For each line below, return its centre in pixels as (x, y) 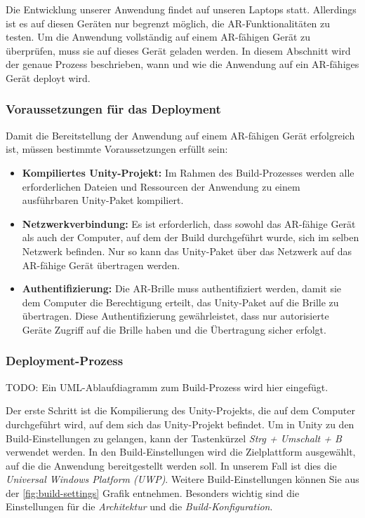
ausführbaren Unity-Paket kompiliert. (103, 200)
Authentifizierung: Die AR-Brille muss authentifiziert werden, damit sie (182, 288)
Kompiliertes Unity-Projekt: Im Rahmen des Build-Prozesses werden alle (188, 172)
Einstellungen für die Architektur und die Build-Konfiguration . (139, 506)
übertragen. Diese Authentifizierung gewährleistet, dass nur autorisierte (175, 316)
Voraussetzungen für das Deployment (113, 109)
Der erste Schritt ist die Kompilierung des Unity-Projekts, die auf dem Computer (180, 410)
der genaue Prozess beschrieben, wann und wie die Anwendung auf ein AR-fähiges (182, 64)
